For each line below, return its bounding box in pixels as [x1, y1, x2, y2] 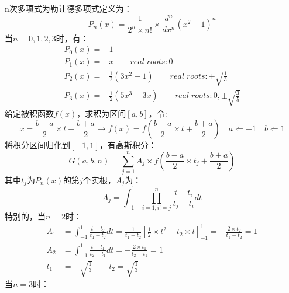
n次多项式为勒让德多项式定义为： [5, 2, 132, 15]
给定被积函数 [5, 107, 54, 119]
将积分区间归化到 [5, 139, 70, 151]
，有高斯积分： [99, 139, 157, 151]
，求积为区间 [77, 107, 126, 119]
